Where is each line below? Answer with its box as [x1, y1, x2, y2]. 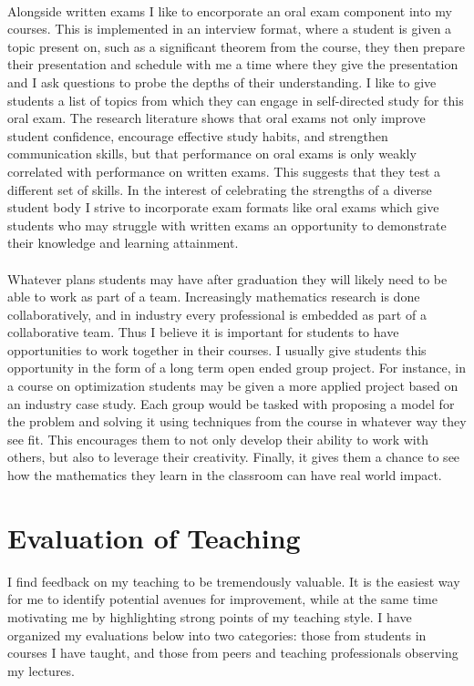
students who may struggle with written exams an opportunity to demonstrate [7, 215, 447, 234]
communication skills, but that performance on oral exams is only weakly [7, 144, 417, 163]
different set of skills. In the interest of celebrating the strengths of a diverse [7, 179, 432, 199]
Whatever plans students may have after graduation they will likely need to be [7, 269, 448, 288]
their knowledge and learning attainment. [7, 233, 239, 252]
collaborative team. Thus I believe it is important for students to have [7, 323, 399, 342]
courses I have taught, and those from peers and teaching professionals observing [7, 643, 459, 662]
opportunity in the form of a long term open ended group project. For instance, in [7, 358, 467, 377]
